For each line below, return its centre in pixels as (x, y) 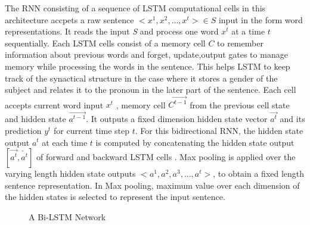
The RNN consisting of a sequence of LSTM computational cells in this (135, 8)
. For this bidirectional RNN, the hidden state (219, 130)
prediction (23, 130)
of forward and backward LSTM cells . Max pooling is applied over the (166, 157)
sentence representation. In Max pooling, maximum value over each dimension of (152, 185)
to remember (240, 43)
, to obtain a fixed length (259, 174)
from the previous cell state (240, 104)
